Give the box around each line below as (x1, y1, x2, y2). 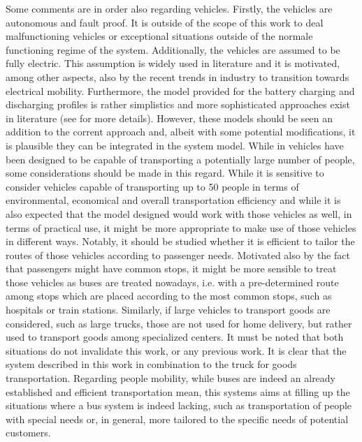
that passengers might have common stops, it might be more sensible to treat (6, 261, 337, 276)
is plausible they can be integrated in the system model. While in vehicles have (6, 138, 344, 152)
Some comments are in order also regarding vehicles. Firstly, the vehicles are (6, 1, 333, 15)
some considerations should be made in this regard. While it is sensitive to (6, 165, 324, 180)
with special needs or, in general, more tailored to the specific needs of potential (6, 411, 349, 426)
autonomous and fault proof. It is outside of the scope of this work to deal (6, 15, 324, 29)
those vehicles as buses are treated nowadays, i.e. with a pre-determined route (6, 274, 339, 289)
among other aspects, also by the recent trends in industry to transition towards (6, 69, 349, 84)
